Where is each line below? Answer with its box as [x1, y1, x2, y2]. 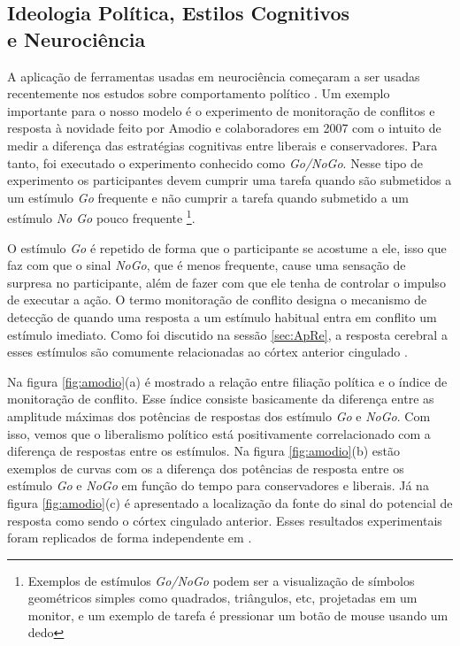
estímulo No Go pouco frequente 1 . [7, 206, 195, 227]
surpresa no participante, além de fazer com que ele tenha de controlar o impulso [7, 273, 446, 291]
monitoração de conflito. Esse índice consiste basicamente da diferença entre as [7, 389, 434, 408]
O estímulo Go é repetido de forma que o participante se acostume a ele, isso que [7, 238, 447, 257]
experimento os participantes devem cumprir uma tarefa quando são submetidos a [7, 171, 452, 189]
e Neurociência [7, 25, 146, 52]
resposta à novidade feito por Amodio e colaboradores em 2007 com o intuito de [7, 119, 441, 137]
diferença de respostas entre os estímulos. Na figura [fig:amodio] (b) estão [7, 442, 401, 460]
